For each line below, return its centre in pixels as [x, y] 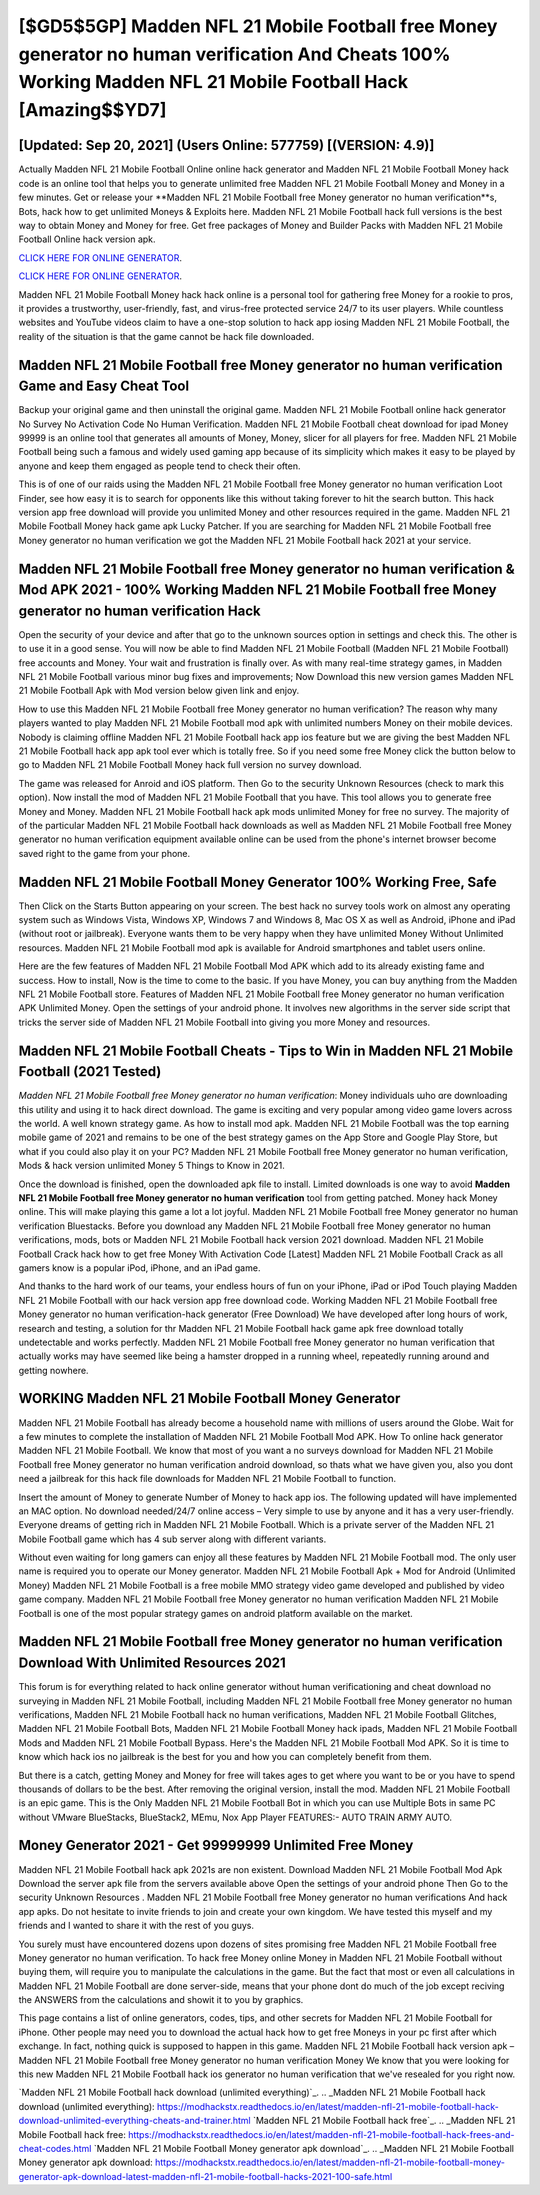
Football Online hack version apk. [87, 239]
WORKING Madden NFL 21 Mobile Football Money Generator [209, 1398]
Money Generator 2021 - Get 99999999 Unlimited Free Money [216, 1845]
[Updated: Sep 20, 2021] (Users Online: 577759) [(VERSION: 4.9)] [226, 145]
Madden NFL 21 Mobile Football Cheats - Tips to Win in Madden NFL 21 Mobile [266, 1050]
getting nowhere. [53, 1370]
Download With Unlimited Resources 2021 [152, 1663]
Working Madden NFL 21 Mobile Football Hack [213, 82]
